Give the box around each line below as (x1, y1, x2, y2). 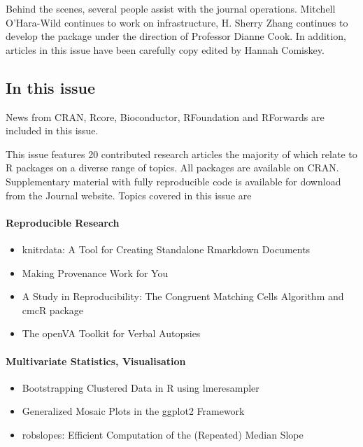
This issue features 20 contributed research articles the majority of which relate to (6, 146, 357, 161)
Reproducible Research (6, 215, 120, 229)
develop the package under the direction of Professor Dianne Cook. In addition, (6, 29, 346, 43)
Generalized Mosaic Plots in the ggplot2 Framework (22, 404, 245, 418)
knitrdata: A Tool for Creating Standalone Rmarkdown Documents (22, 241, 311, 256)
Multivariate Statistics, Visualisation (6, 353, 186, 368)
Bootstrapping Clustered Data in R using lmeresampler (22, 380, 259, 395)
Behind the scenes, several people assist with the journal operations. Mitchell (6, 1, 336, 15)
